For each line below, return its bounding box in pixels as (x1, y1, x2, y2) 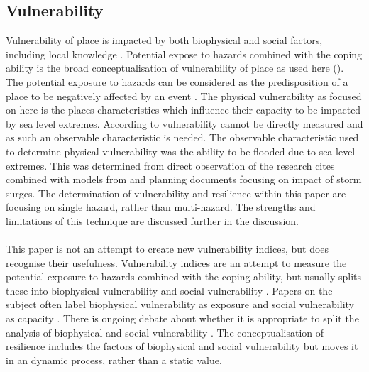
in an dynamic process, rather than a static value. (6, 352, 222, 367)
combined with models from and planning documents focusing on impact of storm (6, 172, 362, 187)
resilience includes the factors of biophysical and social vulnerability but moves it (6, 339, 358, 354)
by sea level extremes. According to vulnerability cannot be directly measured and (6, 116, 363, 131)
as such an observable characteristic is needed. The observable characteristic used (6, 130, 359, 145)
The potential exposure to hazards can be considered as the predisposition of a (6, 74, 348, 89)
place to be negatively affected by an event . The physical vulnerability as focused (6, 88, 362, 103)
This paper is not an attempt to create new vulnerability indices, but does (6, 241, 329, 256)
